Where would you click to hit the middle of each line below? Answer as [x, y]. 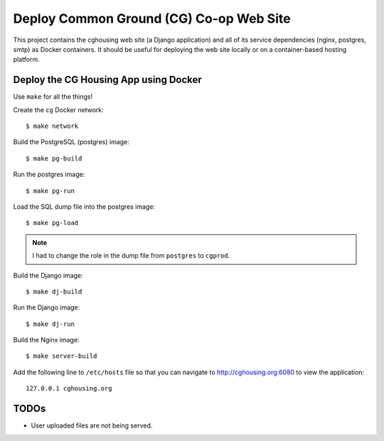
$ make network [52, 126]
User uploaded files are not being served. [92, 425]
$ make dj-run [50, 324]
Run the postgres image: [49, 175]
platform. [27, 60]
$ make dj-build [54, 292]
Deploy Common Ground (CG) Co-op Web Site [152, 18]
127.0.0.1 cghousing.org [69, 388]
